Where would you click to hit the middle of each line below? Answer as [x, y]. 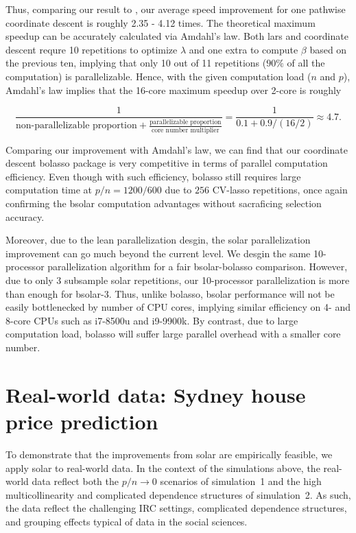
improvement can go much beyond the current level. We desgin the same [158, 253]
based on [328, 49]
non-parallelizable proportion [76, 126]
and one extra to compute [244, 49]
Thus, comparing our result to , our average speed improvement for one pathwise [176, 9]
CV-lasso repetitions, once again [280, 190]
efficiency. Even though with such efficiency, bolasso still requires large [153, 176]
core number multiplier [185, 130]
